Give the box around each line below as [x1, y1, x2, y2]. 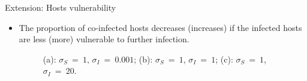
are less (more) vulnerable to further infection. [19, 33, 189, 45]
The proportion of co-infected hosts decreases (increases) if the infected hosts [19, 21, 302, 33]
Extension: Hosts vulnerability [5, 1, 116, 13]
